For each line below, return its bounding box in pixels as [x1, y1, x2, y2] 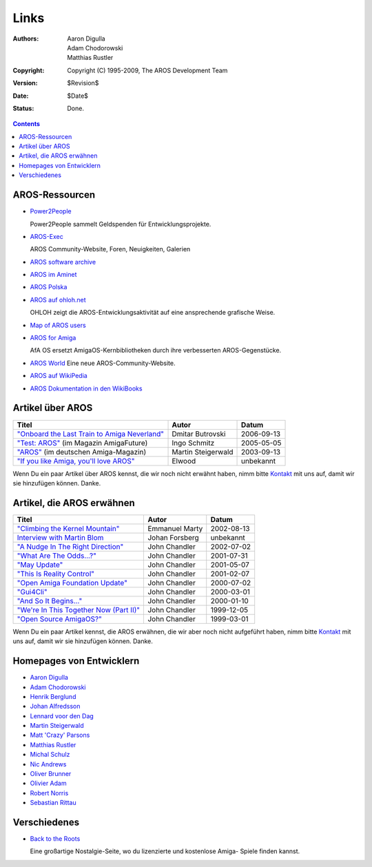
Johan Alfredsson [30, 702, 81, 711]
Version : [12, 79, 38, 87]
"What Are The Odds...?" [17, 551, 96, 561]
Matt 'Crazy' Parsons [30, 731, 90, 740]
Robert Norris [30, 788, 69, 797]
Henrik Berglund [30, 692, 76, 700]
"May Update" [17, 560, 63, 570]
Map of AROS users [30, 321, 86, 329]
